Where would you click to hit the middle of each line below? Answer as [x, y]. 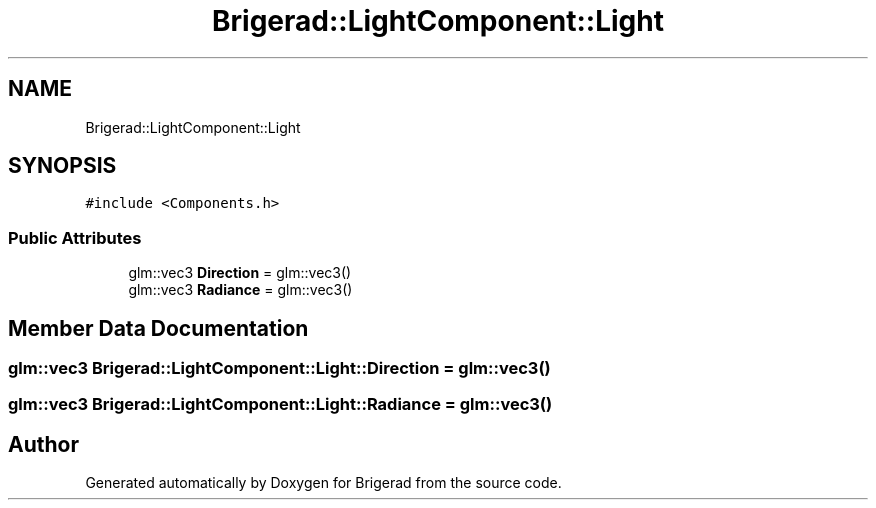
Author [43, 444]
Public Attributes [75, 237]
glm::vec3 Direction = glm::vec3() [240, 273]
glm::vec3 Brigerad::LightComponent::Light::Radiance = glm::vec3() [280, 404]
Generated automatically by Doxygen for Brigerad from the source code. [323, 483]
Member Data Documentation [158, 328]
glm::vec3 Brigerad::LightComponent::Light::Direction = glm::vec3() [279, 368]
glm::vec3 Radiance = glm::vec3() [240, 290]
